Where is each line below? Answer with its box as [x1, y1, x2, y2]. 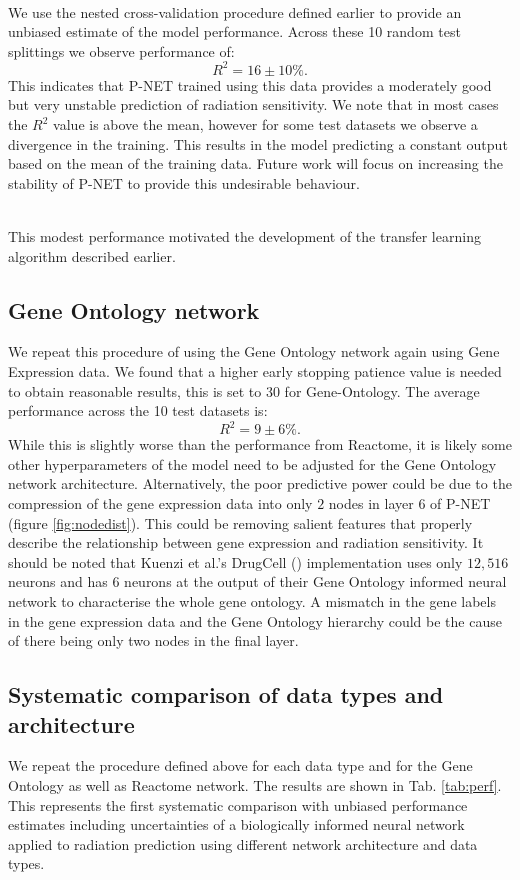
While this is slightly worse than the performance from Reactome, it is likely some [8, 434, 512, 455]
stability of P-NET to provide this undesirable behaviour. [8, 172, 360, 193]
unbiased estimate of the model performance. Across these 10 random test [8, 21, 461, 42]
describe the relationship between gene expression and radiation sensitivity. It [8, 532, 484, 553]
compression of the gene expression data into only [8, 493, 313, 514]
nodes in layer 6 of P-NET [328, 493, 491, 514]
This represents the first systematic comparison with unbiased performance [8, 794, 468, 815]
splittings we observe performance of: [8, 40, 235, 61]
